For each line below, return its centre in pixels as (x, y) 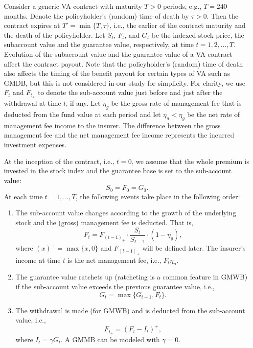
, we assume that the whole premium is (190, 161)
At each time (23, 196)
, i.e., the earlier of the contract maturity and (177, 25)
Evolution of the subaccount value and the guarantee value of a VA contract (118, 54)
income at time (38, 260)
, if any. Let (83, 103)
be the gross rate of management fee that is (176, 103)
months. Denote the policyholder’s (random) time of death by (97, 15)
